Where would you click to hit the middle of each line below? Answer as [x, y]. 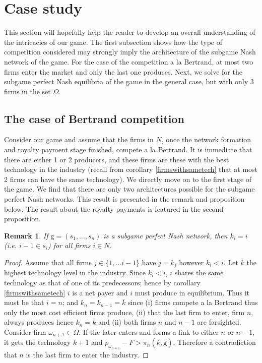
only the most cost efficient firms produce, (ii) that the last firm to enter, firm [124, 312]
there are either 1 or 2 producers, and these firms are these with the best [117, 159]
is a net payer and [100, 292]
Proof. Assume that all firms [48, 262]
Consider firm [25, 332]
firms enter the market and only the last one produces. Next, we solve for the [123, 71]
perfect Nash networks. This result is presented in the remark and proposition [124, 199]
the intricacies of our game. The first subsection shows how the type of [113, 42]
